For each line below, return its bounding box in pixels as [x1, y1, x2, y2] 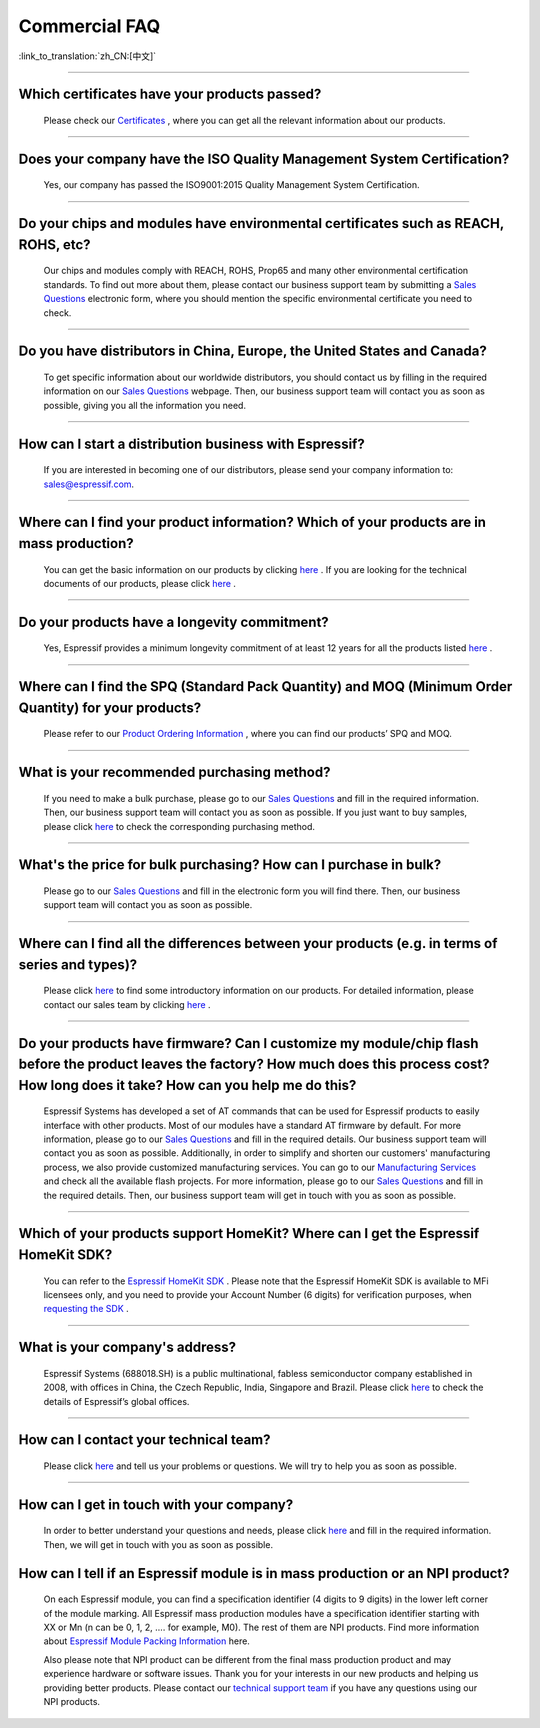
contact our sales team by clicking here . [43, 998, 211, 1010]
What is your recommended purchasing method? [18, 764, 331, 781]
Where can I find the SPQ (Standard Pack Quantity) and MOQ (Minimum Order [18, 678, 513, 695]
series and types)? [18, 956, 138, 973]
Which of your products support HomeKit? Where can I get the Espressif [18, 1225, 480, 1242]
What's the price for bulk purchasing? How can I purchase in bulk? [18, 856, 442, 874]
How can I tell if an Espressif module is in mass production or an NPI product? [18, 1565, 510, 1582]
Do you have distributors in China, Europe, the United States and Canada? [18, 343, 487, 360]
